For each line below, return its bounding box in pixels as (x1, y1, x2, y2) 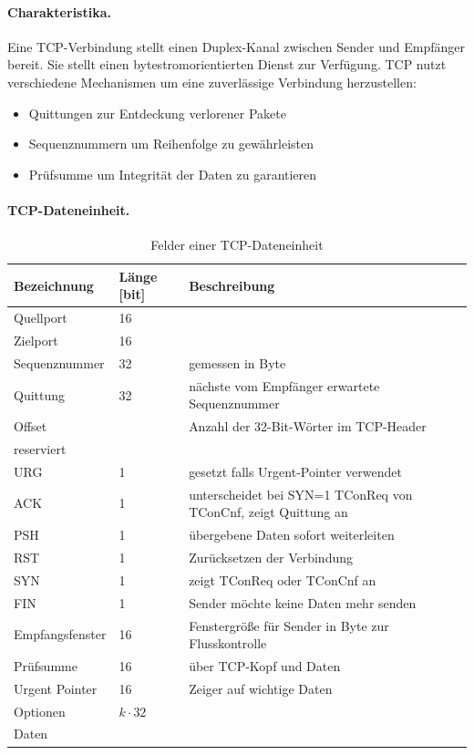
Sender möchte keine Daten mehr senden (189, 593, 417, 612)
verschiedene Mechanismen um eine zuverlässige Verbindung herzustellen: (7, 72, 417, 91)
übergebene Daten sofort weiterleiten (189, 525, 395, 544)
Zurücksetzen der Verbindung (189, 547, 354, 566)
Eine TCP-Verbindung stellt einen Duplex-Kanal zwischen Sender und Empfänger (7, 36, 465, 56)
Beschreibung (189, 275, 275, 295)
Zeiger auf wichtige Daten (189, 678, 333, 698)
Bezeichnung (14, 275, 94, 295)
